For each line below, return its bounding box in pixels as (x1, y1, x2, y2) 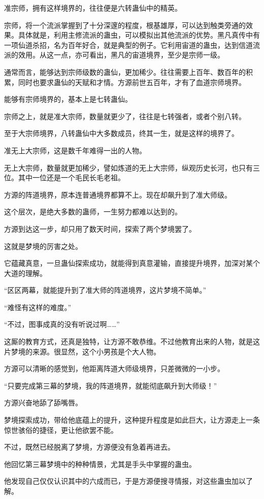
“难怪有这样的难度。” (4, 301, 72, 312)
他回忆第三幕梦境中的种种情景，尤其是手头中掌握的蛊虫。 (4, 458, 196, 469)
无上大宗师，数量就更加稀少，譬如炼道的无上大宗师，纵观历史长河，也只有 (4, 162, 253, 173)
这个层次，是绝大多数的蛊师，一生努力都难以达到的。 (4, 206, 182, 217)
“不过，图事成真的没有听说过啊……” (4, 319, 120, 329)
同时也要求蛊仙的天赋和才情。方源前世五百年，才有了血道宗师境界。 (18, 76, 246, 87)
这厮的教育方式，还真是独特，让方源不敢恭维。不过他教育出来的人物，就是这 (4, 336, 260, 347)
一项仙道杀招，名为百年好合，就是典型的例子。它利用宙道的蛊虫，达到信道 (4, 39, 253, 50)
